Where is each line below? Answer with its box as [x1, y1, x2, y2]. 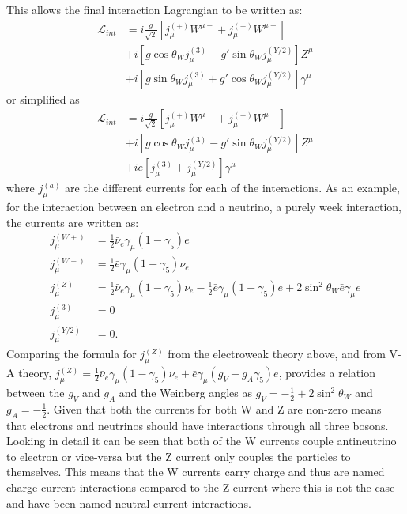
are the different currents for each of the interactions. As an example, [65, 180, 400, 196]
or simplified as [6, 90, 80, 107]
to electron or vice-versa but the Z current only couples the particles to [6, 448, 351, 464]
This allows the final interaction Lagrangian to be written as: [6, 2, 303, 17]
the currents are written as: [6, 214, 139, 230]
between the [6, 384, 65, 401]
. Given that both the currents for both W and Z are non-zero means [47, 400, 382, 417]
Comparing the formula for [6, 346, 137, 362]
